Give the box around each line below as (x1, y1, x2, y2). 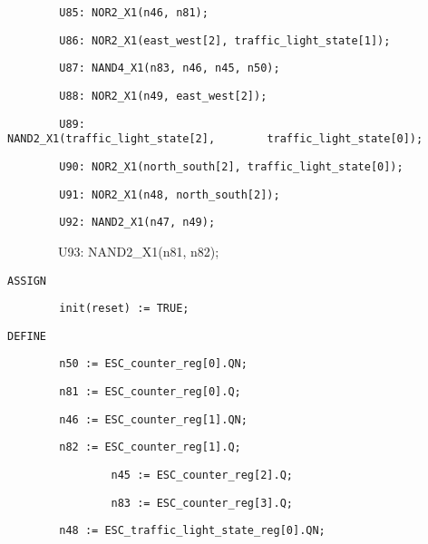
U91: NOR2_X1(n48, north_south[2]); (59, 188, 280, 201)
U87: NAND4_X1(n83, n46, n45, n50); (59, 62, 280, 75)
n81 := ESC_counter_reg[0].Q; (59, 385, 241, 399)
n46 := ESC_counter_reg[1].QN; (59, 413, 248, 426)
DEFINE (7, 329, 46, 343)
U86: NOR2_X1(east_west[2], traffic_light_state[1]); (59, 34, 391, 47)
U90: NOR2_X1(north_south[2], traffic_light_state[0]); (59, 160, 404, 173)
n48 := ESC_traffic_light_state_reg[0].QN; (59, 524, 326, 538)
